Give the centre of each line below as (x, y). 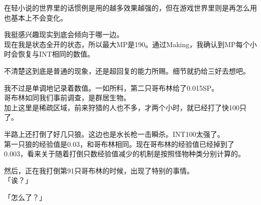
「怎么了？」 (25, 197)
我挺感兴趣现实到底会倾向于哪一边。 (64, 34)
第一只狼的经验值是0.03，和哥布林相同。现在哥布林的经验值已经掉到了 (119, 144)
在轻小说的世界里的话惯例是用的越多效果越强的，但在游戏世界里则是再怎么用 (130, 8)
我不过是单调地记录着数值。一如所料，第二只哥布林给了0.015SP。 (111, 87)
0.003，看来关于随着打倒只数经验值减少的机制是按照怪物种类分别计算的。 (124, 154)
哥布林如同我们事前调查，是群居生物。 (67, 97)
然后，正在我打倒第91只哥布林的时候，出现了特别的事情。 (99, 170)
